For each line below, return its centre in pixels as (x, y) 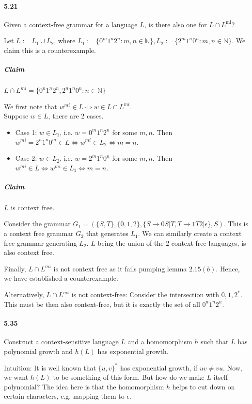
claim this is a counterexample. (50, 50)
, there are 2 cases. (76, 116)
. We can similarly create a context (190, 233)
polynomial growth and (39, 351)
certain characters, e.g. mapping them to (64, 396)
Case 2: (26, 158)
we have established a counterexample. (61, 278)
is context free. (33, 207)
